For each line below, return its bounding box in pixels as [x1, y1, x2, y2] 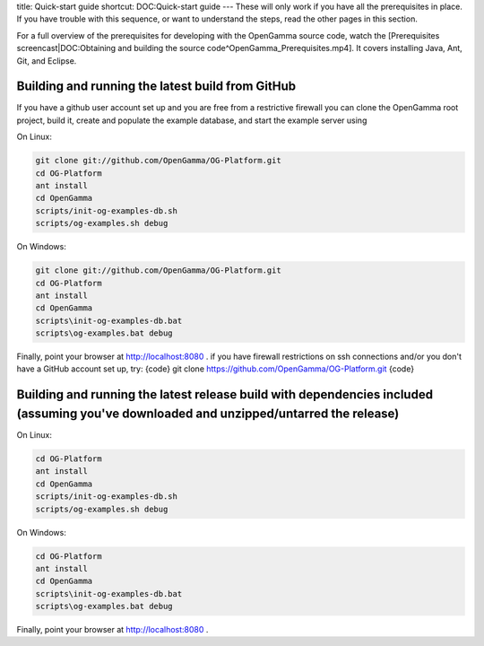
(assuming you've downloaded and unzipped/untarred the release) [16, 406, 400, 421]
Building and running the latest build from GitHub [16, 79, 296, 94]
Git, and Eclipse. [16, 55, 77, 66]
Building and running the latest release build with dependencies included [16, 387, 434, 403]
